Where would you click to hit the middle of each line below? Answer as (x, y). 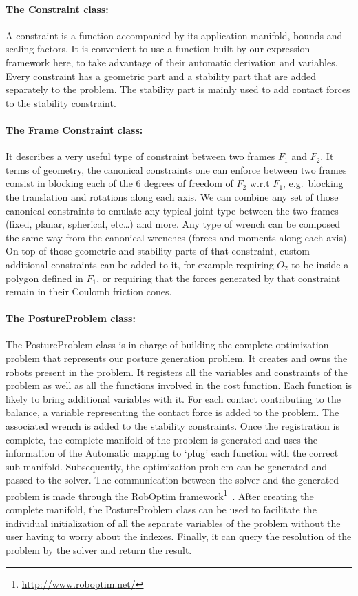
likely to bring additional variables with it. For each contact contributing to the (173, 398)
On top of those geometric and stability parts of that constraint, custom (158, 251)
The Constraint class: (57, 9)
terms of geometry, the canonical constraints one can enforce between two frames (176, 169)
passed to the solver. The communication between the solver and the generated (172, 480)
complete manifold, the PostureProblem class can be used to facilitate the (161, 509)
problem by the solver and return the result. (99, 550)
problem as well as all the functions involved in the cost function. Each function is (179, 385)
